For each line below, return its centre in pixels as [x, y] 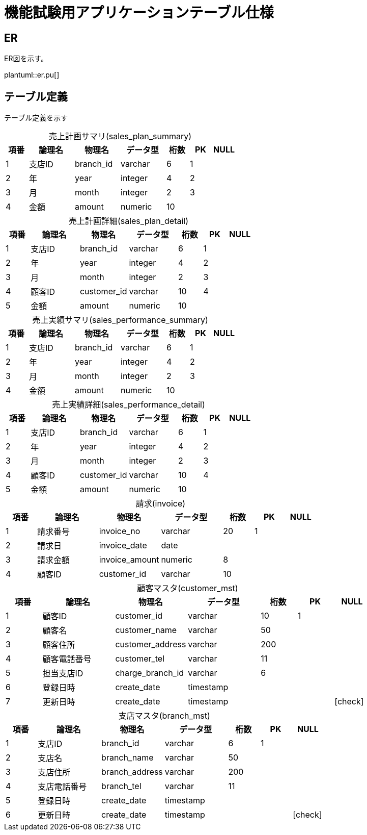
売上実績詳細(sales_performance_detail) [129, 405]
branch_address [132, 772]
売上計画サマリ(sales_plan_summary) [120, 136]
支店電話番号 [62, 787]
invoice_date [123, 546]
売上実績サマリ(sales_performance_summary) [120, 320]
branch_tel [121, 786]
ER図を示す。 [26, 59]
